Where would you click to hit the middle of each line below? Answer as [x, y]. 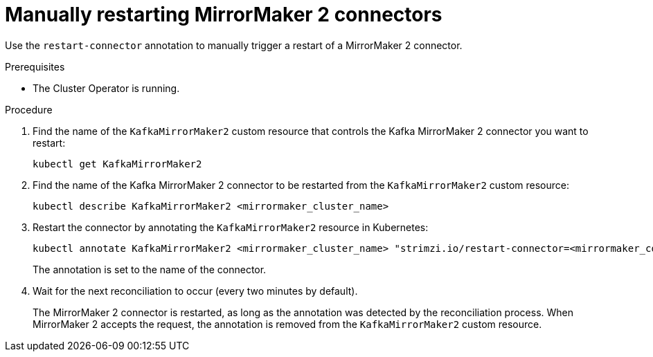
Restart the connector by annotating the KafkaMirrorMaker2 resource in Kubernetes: [231, 227]
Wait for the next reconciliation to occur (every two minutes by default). [195, 291]
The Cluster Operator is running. [106, 88]
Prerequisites [35, 66]
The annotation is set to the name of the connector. [150, 269]
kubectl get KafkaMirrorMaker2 [117, 164]
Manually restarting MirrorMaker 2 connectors [224, 15]
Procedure [29, 109]
